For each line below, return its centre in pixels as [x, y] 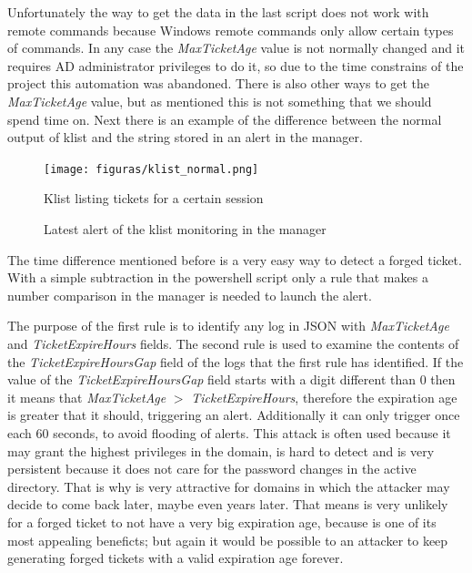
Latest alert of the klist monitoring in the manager [185, 229]
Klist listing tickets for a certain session [154, 198]
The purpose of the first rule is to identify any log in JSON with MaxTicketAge [228, 326]
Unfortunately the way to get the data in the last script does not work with [218, 12]
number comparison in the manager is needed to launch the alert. [190, 295]
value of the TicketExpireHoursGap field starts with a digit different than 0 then [231, 379]
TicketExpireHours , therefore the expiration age [324, 397]
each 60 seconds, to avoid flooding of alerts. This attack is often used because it [229, 432]
